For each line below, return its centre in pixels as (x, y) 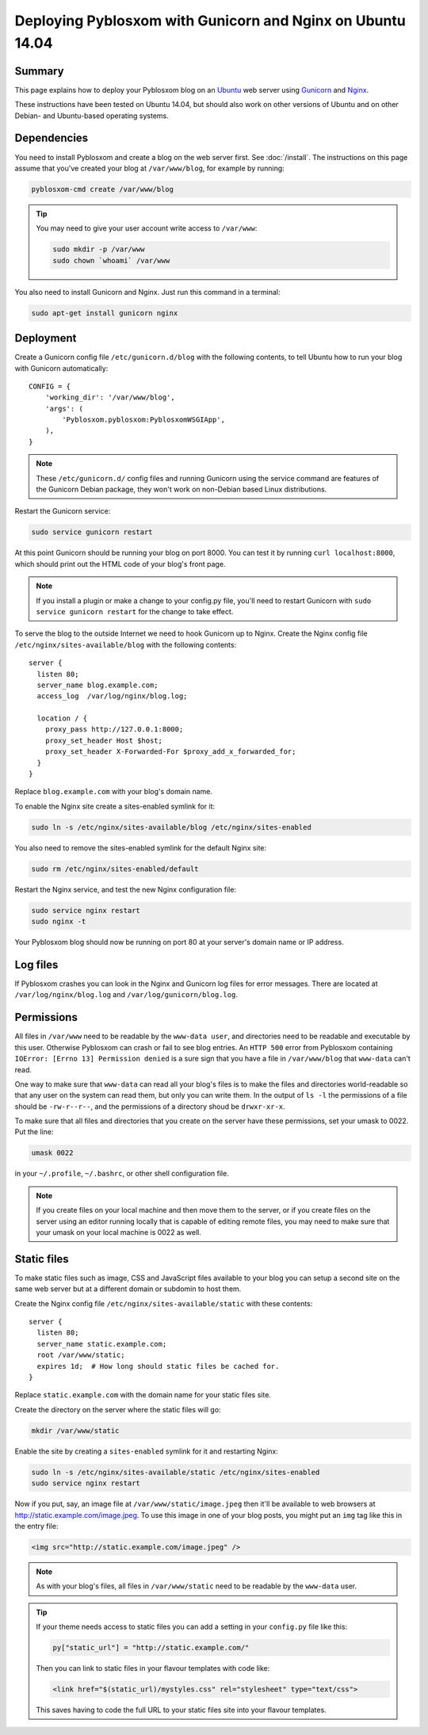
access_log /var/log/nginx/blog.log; (112, 696)
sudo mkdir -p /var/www (99, 249)
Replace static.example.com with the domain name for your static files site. (143, 1395)
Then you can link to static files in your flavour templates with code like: (153, 1668)
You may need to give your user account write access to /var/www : (147, 228)
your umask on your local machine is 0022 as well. (119, 1232)
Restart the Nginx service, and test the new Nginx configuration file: (126, 889)
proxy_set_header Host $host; (103, 740)
